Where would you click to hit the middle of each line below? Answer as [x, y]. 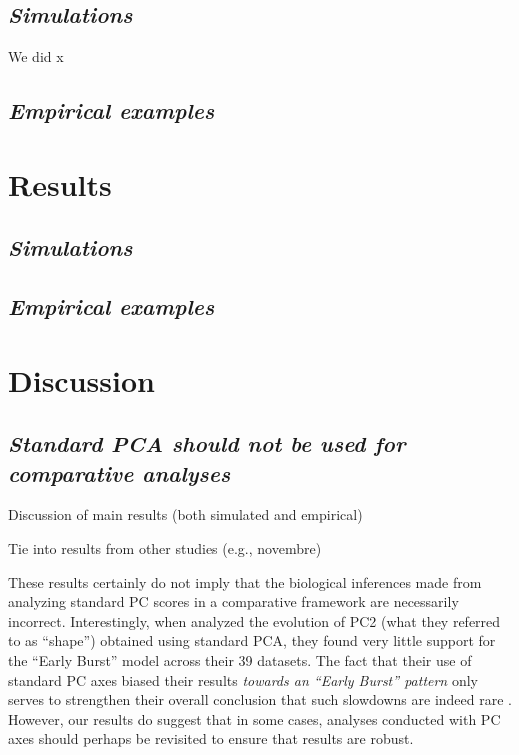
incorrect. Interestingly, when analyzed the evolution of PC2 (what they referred [254, 620]
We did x [36, 56]
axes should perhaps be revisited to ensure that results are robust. [211, 738]
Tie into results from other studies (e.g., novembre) [165, 548]
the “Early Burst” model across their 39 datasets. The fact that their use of [240, 660]
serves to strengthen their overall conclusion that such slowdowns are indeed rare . [260, 699]
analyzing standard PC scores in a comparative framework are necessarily [233, 601]
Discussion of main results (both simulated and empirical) [185, 514]
